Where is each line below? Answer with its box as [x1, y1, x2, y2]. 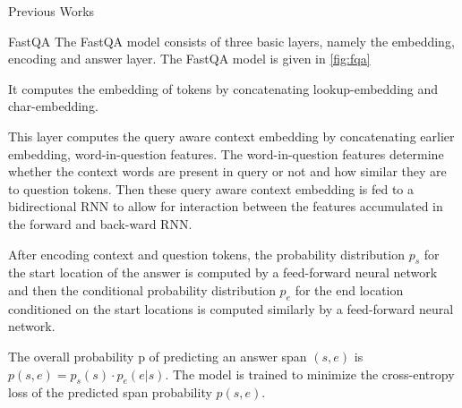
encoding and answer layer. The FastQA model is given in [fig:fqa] [8, 49, 371, 68]
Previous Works [8, 2, 95, 20]
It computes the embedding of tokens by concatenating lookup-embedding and [8, 79, 439, 98]
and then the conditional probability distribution [8, 280, 276, 299]
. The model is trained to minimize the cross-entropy [165, 364, 455, 383]
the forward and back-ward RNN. [8, 214, 192, 233]
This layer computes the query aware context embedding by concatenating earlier [8, 126, 455, 145]
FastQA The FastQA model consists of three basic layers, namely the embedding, [8, 31, 455, 50]
